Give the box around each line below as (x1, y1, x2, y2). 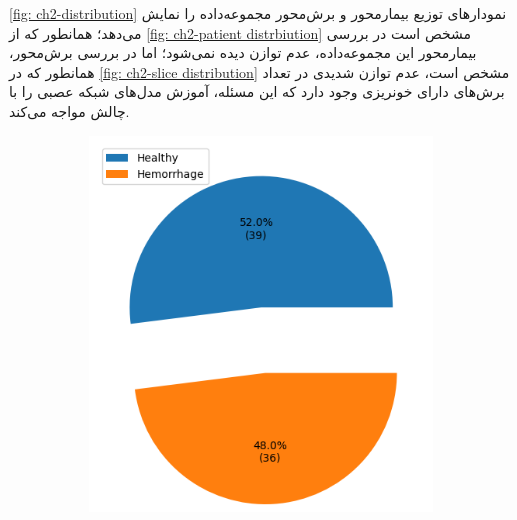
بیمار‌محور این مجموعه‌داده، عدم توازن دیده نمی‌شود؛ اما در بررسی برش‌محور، (9, 42, 477, 63)
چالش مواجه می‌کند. (9, 100, 130, 121)
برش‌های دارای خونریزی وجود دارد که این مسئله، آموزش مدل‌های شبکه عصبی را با (9, 81, 505, 102)
